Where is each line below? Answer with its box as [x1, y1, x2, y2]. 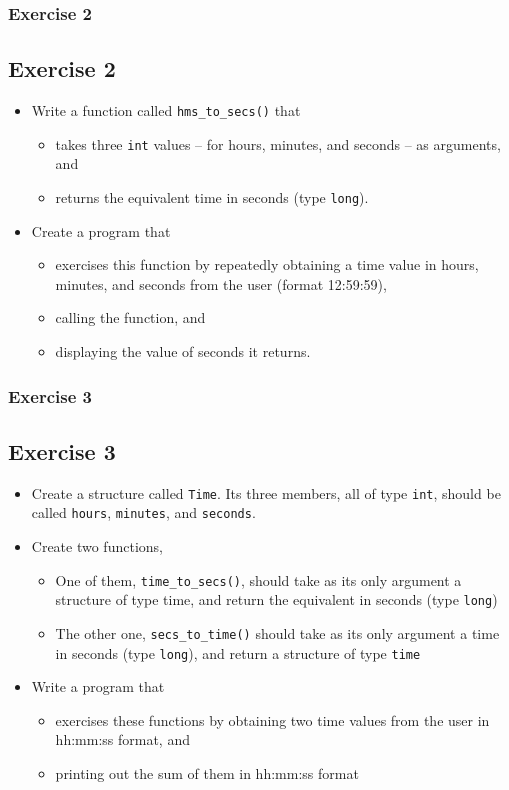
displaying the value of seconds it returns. [55, 340, 311, 361]
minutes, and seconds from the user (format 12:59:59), [55, 273, 387, 294]
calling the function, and [55, 307, 206, 328]
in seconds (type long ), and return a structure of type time [55, 642, 421, 663]
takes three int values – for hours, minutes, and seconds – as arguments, [55, 133, 501, 154]
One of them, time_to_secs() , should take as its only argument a [55, 569, 462, 590]
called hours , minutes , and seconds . [31, 502, 256, 523]
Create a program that [31, 220, 171, 241]
